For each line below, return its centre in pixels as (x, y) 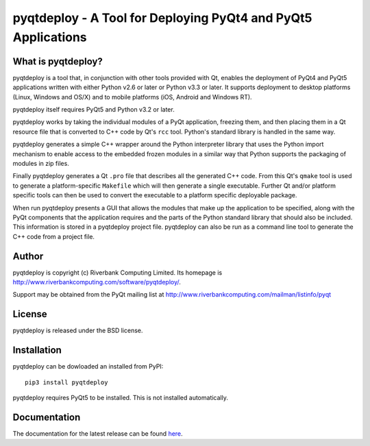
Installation (37, 350)
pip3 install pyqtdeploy (66, 382)
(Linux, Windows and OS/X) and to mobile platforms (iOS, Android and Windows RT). (133, 97)
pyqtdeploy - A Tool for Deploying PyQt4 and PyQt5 (162, 18)
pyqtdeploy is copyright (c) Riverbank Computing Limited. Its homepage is (118, 272)
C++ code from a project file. (54, 236)
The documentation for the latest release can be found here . (98, 433)
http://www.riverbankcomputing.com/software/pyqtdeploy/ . (97, 282)
